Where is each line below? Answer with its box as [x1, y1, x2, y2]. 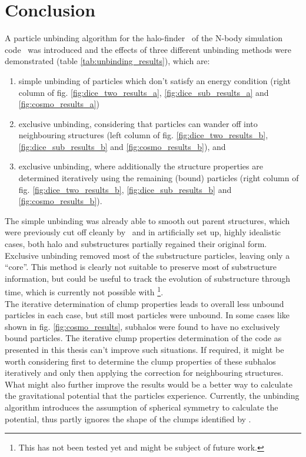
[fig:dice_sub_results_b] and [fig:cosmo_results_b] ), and [18, 140, 226, 152]
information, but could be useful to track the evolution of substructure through [5, 272, 291, 284]
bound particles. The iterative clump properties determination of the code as [5, 332, 282, 344]
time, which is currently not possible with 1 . [5, 284, 164, 298]
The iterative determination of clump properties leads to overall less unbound [5, 297, 284, 309]
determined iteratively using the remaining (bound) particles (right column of [18, 172, 299, 184]
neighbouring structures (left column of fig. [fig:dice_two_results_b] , [18, 129, 268, 141]
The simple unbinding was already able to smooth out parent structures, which [5, 214, 290, 226]
